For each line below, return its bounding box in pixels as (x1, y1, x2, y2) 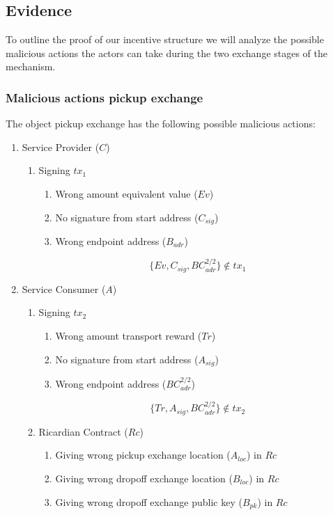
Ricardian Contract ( (38, 424, 128, 438)
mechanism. (6, 59, 56, 74)
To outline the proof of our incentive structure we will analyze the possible (6, 32, 324, 47)
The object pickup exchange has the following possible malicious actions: (6, 116, 316, 131)
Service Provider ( (22, 139, 100, 154)
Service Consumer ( (22, 281, 106, 296)
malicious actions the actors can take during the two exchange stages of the (6, 45, 328, 60)
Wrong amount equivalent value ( (55, 186, 198, 200)
